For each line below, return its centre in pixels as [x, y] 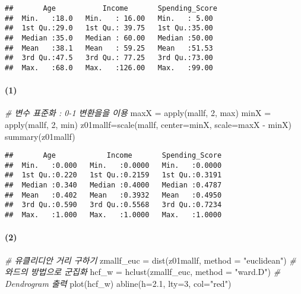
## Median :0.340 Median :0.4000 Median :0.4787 [113, 185]
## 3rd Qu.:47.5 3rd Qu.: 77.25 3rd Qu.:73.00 [109, 58]
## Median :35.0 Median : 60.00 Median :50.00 [109, 38]
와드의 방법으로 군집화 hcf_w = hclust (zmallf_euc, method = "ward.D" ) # [143, 272]
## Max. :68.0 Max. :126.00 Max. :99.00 [109, 68]
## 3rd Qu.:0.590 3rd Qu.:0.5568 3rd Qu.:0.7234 [113, 205]
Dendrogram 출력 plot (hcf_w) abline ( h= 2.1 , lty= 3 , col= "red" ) [118, 283]
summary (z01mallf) [40, 136]
